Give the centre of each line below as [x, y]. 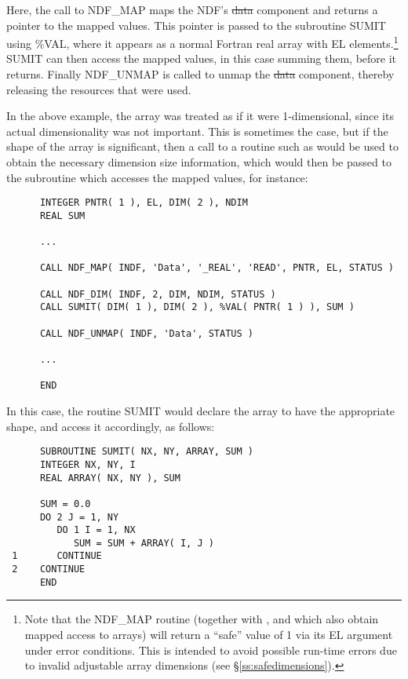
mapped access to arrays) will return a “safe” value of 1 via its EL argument [209, 635]
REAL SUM [62, 215]
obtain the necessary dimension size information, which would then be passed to [199, 162]
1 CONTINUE [57, 556]
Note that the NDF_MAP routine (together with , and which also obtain [202, 619]
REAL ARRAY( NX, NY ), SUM [110, 478]
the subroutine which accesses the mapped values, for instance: [157, 177]
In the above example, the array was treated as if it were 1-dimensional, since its [200, 116]
